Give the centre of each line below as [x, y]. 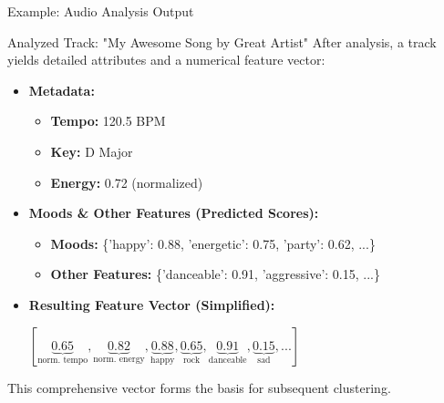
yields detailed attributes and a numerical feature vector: [166, 60]
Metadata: [62, 90]
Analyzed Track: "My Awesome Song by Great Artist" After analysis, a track [222, 41]
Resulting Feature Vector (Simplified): [152, 304]
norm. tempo [63, 361]
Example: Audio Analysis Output [101, 11]
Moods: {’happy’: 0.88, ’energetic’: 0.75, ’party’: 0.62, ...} [213, 243]
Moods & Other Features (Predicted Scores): [174, 213]
